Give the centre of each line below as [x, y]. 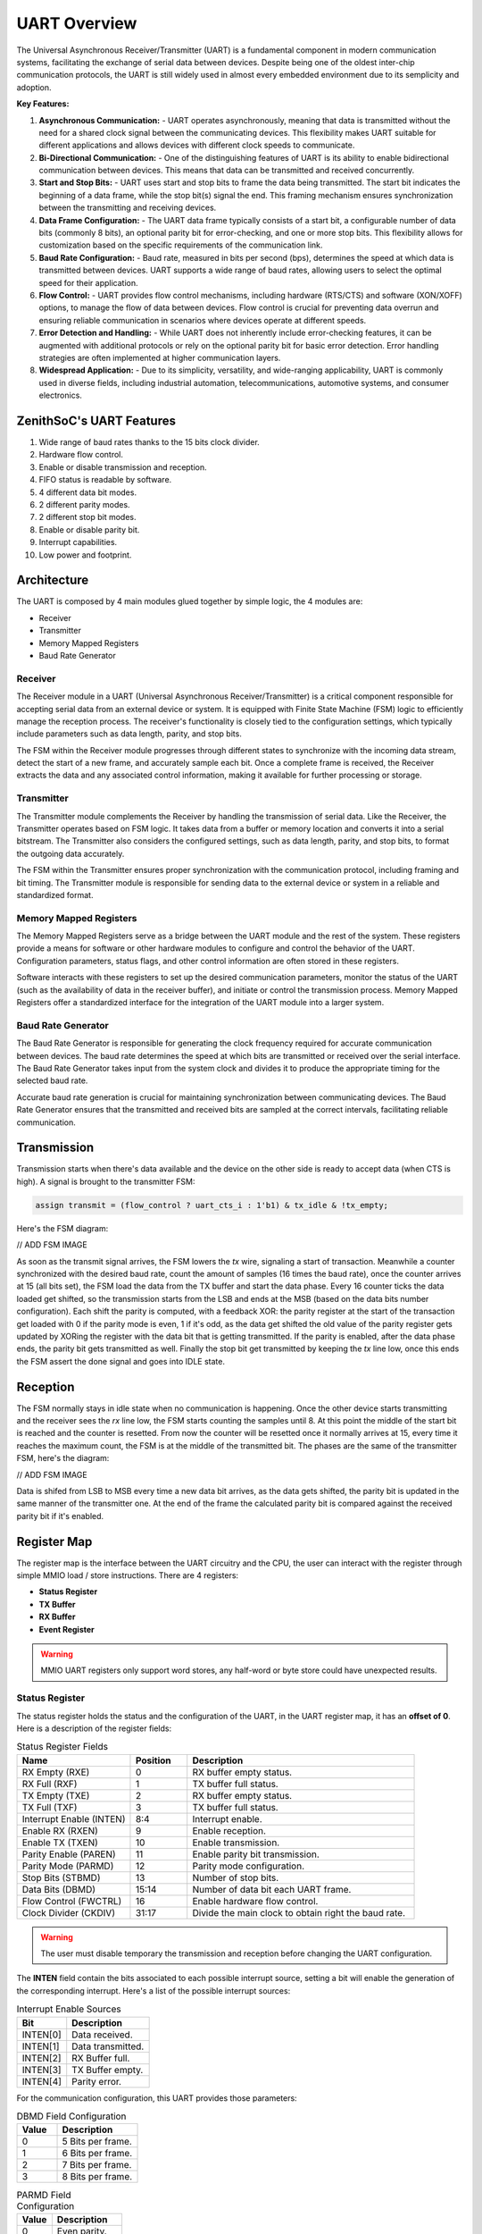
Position [153, 1760]
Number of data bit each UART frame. [272, 1889]
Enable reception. [229, 1830]
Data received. [102, 2035]
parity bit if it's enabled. [60, 1516]
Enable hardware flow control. [255, 1901]
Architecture [53, 580]
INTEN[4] [42, 2081]
